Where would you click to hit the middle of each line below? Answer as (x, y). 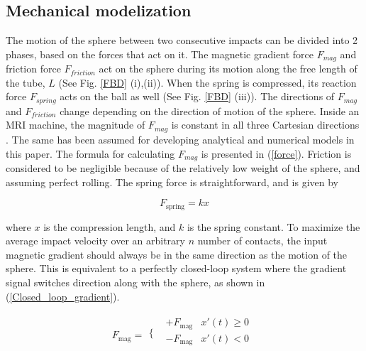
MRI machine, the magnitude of (76, 125)
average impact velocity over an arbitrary (95, 241)
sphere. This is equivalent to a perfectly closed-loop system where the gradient (176, 268)
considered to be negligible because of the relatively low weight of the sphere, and (183, 167)
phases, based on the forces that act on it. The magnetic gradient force (160, 54)
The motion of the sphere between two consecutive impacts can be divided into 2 (182, 40)
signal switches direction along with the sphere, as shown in (135, 282)
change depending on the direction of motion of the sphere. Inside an (210, 110)
